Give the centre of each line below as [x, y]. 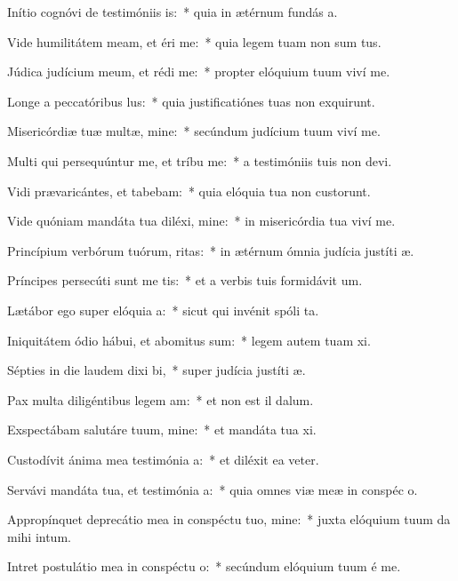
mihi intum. [39, 536]
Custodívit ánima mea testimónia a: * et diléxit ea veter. [163, 459]
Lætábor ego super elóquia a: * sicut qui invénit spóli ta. [163, 310]
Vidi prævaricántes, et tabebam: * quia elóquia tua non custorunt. [189, 191]
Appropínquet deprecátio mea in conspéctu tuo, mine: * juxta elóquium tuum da [229, 519]
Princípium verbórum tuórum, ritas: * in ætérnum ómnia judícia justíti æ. [211, 250]
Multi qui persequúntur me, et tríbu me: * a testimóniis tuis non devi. [200, 160]
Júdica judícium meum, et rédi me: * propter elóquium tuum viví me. [199, 72]
